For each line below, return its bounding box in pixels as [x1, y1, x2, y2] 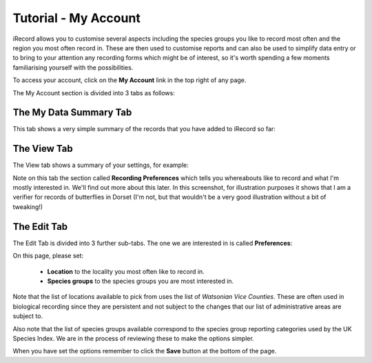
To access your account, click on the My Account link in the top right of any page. [12, 76, 247, 84]
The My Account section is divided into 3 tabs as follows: [12, 88, 175, 97]
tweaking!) [12, 202, 43, 210]
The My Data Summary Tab [12, 107, 132, 119]
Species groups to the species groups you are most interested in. [47, 277, 234, 285]
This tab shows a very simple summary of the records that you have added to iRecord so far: [12, 125, 276, 133]
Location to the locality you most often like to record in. [47, 267, 205, 275]
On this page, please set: [12, 252, 84, 260]
